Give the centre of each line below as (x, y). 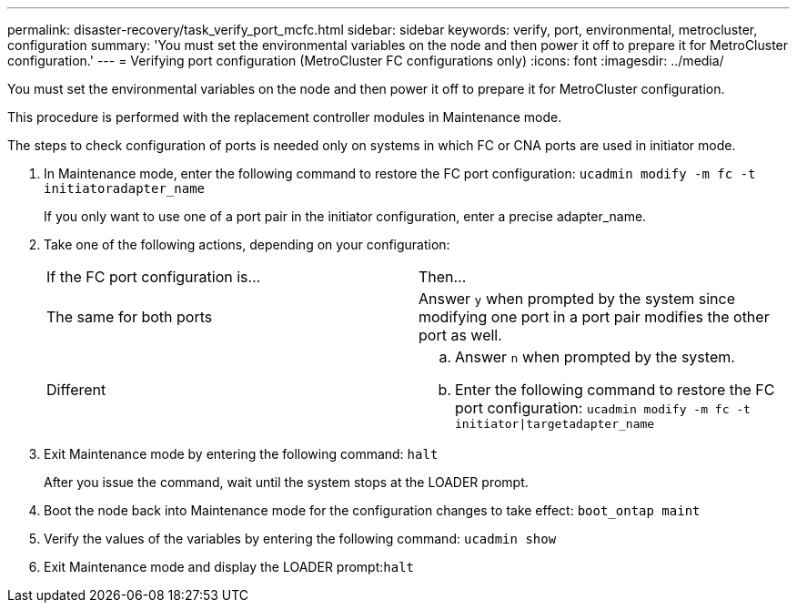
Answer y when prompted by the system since (577, 299)
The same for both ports (130, 317)
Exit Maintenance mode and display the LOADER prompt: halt (229, 567)
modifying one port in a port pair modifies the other (594, 317)
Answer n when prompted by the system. (595, 357)
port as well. (460, 335)
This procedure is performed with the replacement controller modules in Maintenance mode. (285, 117)
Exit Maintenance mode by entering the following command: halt (241, 454)
